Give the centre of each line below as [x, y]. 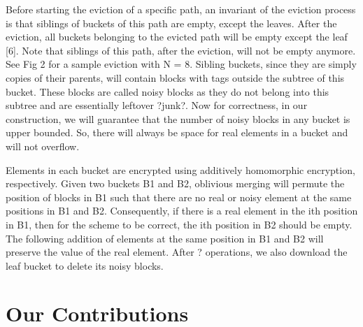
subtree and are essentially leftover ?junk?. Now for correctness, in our [157, 105]
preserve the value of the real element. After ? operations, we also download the [177, 252]
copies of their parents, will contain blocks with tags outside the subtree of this [175, 77]
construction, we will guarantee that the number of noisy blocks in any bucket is [178, 118]
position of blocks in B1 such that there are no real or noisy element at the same [179, 197]
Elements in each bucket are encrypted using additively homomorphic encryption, [180, 169]
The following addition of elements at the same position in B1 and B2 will [165, 238]
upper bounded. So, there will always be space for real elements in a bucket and [177, 132]
